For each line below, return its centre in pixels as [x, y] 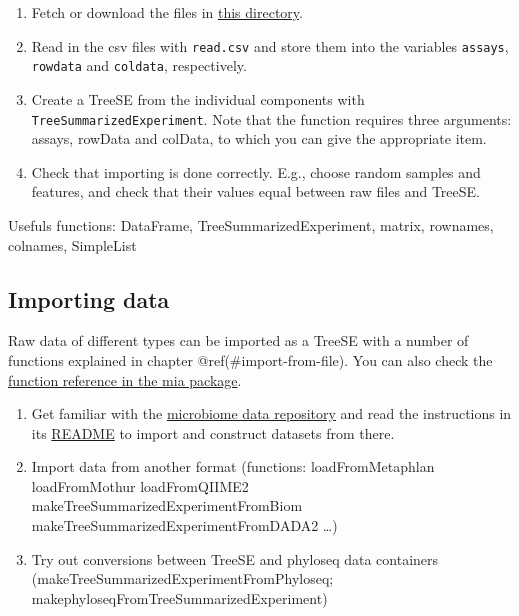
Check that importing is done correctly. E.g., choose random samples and [256, 171]
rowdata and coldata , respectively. [139, 65]
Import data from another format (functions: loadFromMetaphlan [233, 466]
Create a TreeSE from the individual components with [198, 98]
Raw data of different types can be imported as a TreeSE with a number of [238, 340]
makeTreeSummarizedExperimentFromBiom [167, 505]
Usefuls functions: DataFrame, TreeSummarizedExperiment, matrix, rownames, [251, 224]
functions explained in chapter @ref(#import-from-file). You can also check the [250, 359]
